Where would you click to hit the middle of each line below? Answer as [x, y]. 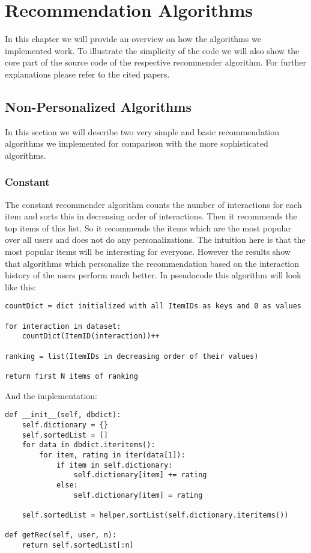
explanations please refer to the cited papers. [87, 74]
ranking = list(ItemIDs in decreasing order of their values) [132, 356]
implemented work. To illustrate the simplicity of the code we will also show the [152, 50]
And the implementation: [51, 395]
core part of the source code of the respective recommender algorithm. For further [155, 62]
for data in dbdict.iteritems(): [89, 445]
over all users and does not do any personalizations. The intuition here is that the [155, 240]
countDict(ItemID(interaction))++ [91, 336]
